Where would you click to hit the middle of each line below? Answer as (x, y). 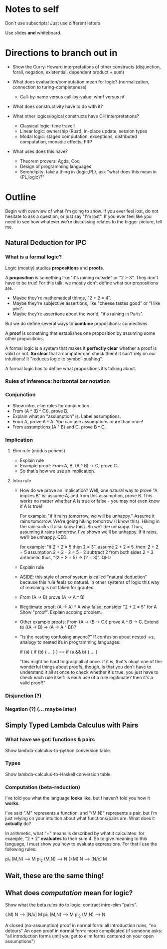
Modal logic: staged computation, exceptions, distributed (78, 136)
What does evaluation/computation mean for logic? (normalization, (81, 81)
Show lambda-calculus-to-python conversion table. (58, 750)
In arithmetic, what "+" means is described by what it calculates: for (75, 834)
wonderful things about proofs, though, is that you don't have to (85, 667)
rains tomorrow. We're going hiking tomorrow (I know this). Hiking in (90, 521)
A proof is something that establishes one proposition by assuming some (80, 333)
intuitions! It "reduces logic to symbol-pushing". (54, 359)
